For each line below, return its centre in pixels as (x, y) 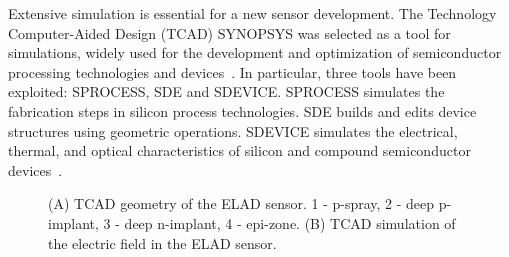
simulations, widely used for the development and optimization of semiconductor (255, 52)
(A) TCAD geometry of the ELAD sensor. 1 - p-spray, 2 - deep (241, 203)
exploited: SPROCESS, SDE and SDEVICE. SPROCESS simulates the (226, 91)
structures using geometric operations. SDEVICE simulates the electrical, (233, 130)
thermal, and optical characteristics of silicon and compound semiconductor (239, 150)
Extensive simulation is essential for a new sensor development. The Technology (252, 13)
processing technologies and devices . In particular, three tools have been (232, 71)
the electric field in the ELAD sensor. (162, 242)
